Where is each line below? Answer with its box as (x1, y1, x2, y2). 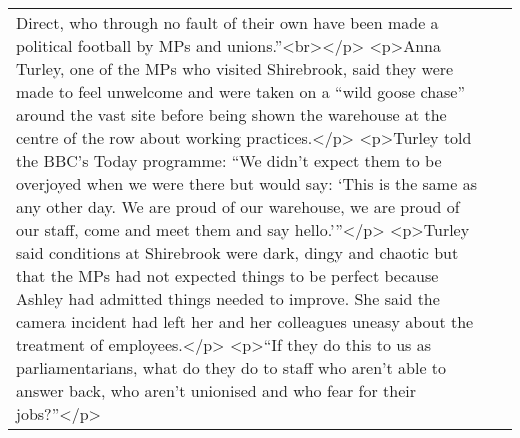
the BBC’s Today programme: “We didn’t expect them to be (16, 149, 442, 172)
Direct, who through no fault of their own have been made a (16, 11, 439, 34)
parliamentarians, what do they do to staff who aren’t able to (16, 356, 447, 379)
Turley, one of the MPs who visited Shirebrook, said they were (16, 57, 454, 80)
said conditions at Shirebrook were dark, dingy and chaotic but (16, 241, 459, 264)
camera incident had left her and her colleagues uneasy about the (16, 310, 474, 333)
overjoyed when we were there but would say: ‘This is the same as (16, 172, 477, 195)
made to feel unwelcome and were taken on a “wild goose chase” (16, 80, 466, 103)
